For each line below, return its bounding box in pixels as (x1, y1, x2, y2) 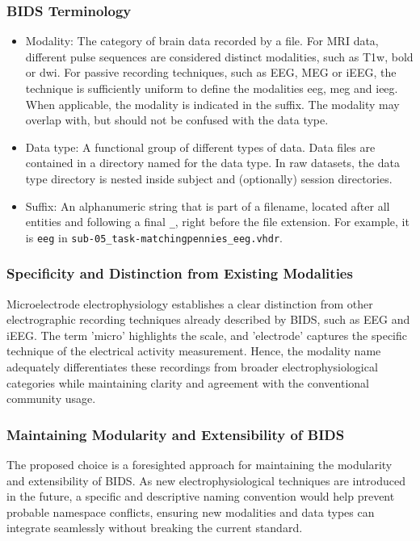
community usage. (6, 390, 96, 407)
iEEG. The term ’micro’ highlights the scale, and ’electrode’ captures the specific (6, 326, 407, 343)
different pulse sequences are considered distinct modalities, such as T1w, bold (25, 48, 414, 65)
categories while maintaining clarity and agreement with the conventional (6, 374, 369, 391)
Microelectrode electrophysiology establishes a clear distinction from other (6, 295, 373, 312)
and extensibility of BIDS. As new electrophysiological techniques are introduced (6, 472, 405, 489)
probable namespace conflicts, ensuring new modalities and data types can (6, 503, 375, 520)
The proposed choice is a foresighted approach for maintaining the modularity (6, 456, 393, 473)
